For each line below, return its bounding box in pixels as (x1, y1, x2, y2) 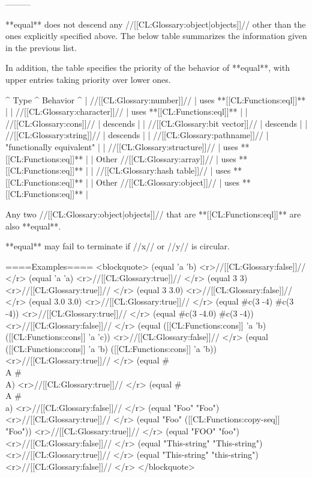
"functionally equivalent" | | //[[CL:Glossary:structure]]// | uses (5, 140, 238, 153)
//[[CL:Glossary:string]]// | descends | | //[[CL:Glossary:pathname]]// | (5, 129, 269, 141)
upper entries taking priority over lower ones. (5, 73, 171, 85)
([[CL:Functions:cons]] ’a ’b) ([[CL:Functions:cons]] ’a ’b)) (5, 342, 217, 354)
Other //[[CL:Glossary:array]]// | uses (95, 152, 236, 165)
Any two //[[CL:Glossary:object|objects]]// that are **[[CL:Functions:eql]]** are (5, 207, 301, 220)
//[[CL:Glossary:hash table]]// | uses (95, 164, 231, 177)
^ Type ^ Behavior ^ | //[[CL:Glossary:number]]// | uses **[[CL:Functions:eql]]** (5, 93, 306, 106)
